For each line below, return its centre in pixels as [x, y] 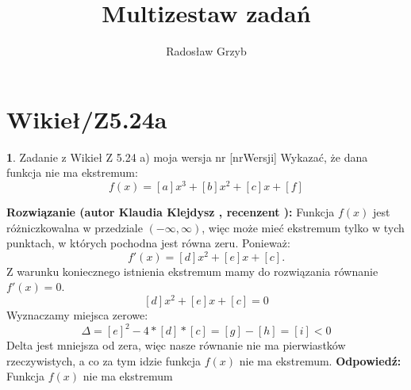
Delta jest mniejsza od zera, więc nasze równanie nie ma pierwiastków [176, 345]
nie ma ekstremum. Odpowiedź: [320, 360]
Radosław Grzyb [206, 51]
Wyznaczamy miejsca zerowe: [77, 315]
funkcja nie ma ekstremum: [72, 172]
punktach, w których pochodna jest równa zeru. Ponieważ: [148, 243]
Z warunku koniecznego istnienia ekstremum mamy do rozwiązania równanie [192, 271]
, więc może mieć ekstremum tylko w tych [303, 227]
